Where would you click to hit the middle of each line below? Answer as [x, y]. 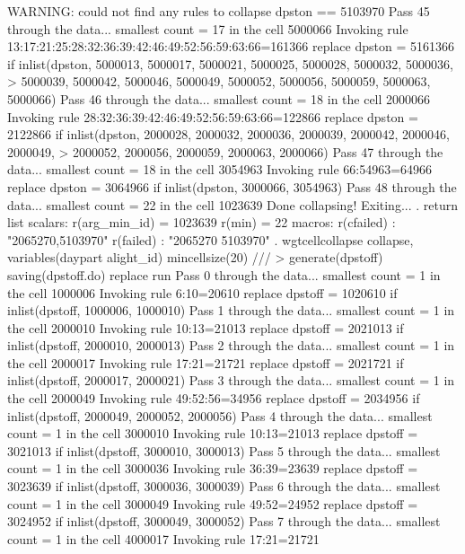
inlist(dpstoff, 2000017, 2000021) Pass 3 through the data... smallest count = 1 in [231, 380]
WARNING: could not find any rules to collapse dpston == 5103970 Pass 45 [219, 11]
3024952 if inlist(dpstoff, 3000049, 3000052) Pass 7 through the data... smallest [224, 521]
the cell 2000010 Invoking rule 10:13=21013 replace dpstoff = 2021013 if [206, 327]
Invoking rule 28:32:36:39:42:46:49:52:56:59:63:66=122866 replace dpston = [213, 116]
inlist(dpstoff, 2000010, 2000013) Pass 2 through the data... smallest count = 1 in [231, 345]
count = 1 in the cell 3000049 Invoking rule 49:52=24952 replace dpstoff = [213, 503]
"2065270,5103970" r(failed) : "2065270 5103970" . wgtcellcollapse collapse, [211, 239]
